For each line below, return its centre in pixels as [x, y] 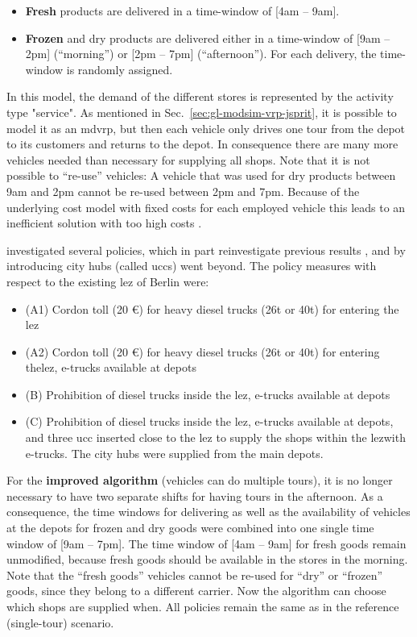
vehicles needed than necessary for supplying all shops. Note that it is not [188, 159]
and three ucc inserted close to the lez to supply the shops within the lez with [215, 437]
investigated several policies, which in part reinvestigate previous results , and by [206, 250]
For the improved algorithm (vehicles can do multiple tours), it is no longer [200, 480]
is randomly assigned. [120, 69]
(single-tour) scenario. [60, 622]
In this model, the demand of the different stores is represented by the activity [200, 96]
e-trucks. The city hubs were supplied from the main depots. [174, 453]
